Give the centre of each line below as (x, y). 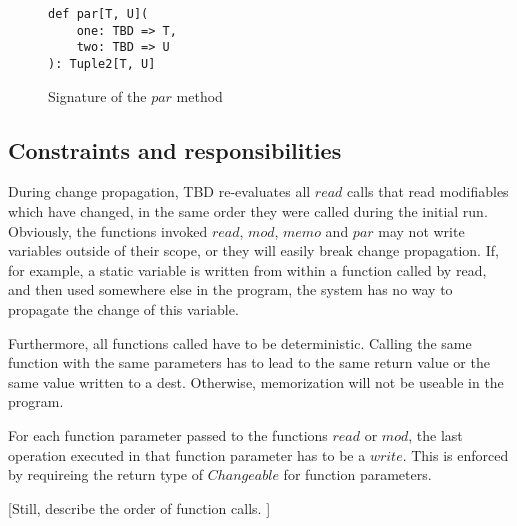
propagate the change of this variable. (123, 308)
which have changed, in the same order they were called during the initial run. (248, 211)
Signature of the (97, 95)
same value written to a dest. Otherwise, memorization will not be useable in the (256, 381)
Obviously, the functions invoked (108, 230)
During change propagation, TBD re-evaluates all (159, 191)
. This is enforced (455, 454)
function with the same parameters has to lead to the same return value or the (249, 362)
